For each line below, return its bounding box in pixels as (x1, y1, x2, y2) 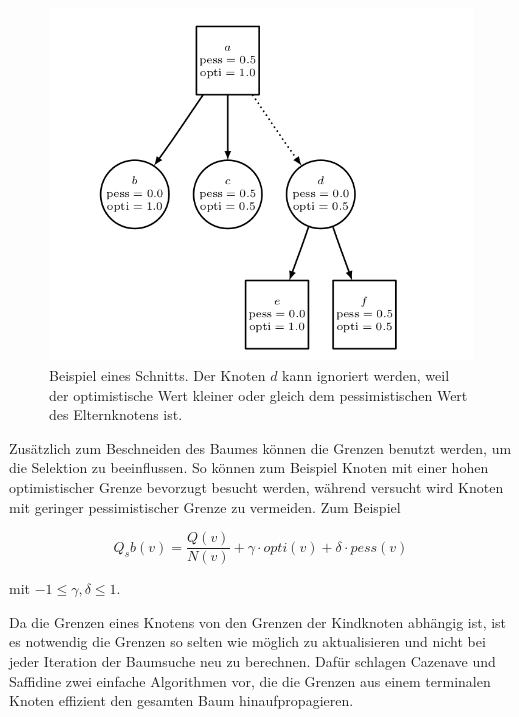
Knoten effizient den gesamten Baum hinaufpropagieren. (9, 690, 354, 711)
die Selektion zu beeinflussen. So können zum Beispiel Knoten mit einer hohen (9, 457, 489, 478)
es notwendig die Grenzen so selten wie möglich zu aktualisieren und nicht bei (9, 631, 486, 652)
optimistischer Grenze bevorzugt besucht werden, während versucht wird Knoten (9, 476, 504, 497)
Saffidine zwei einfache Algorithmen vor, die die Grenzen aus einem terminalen (9, 670, 491, 691)
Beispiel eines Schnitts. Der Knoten (49, 365, 266, 386)
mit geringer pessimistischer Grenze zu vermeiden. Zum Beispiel (9, 496, 401, 517)
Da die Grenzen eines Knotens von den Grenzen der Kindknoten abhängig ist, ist (9, 611, 507, 632)
